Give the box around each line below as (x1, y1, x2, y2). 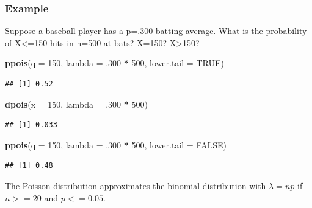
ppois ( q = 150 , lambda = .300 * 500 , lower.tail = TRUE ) (5, 57, 224, 69)
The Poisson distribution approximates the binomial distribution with (5, 179, 266, 192)
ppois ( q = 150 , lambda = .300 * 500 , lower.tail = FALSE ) (5, 138, 227, 151)
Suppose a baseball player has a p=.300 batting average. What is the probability (5, 24, 307, 37)
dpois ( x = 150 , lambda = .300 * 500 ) (5, 97, 148, 110)
